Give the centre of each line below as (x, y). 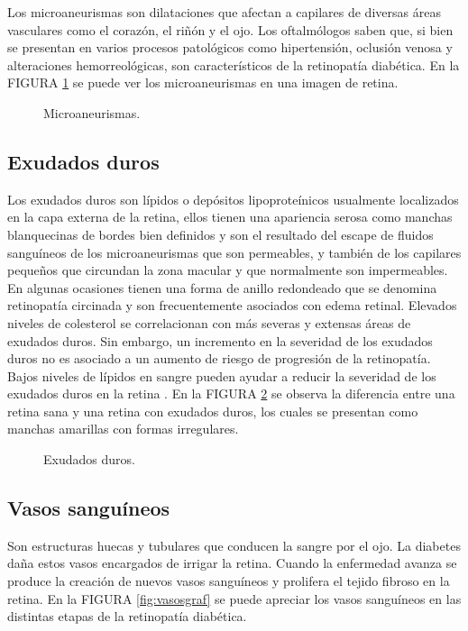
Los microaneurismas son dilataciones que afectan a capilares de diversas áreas (224, 12)
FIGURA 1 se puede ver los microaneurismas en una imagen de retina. (203, 82)
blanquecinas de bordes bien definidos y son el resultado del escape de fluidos (220, 234)
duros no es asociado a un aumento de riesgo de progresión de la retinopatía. (219, 358)
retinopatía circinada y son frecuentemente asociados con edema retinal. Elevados (232, 305)
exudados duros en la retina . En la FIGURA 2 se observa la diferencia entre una (231, 393)
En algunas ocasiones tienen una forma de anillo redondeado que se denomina (222, 287)
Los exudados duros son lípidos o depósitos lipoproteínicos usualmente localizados (233, 199)
